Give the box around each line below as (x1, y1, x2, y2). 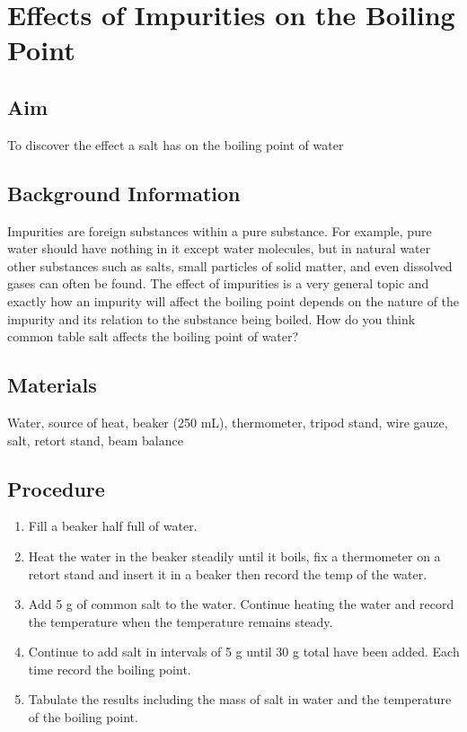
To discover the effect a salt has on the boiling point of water (7, 135, 344, 154)
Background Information (7, 179, 241, 207)
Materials (7, 371, 97, 399)
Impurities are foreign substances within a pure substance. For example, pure (7, 221, 432, 240)
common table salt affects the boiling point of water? (7, 327, 299, 346)
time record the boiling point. (28, 659, 191, 678)
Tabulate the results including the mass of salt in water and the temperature (28, 690, 452, 709)
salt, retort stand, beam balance (7, 430, 183, 449)
